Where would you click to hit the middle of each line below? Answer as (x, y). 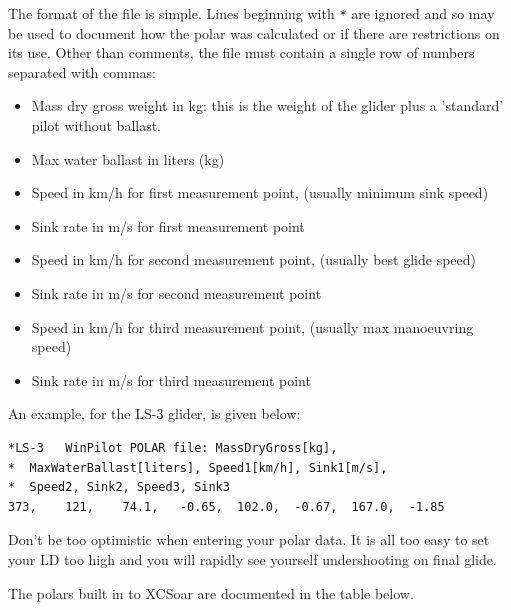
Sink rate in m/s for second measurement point (176, 293)
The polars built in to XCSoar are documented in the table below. (211, 592)
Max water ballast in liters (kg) (128, 158)
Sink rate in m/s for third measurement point (171, 379)
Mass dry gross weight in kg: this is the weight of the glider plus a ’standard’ (267, 105)
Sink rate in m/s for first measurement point (168, 225)
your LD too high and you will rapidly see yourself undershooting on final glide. (252, 558)
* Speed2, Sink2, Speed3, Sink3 (119, 487)
